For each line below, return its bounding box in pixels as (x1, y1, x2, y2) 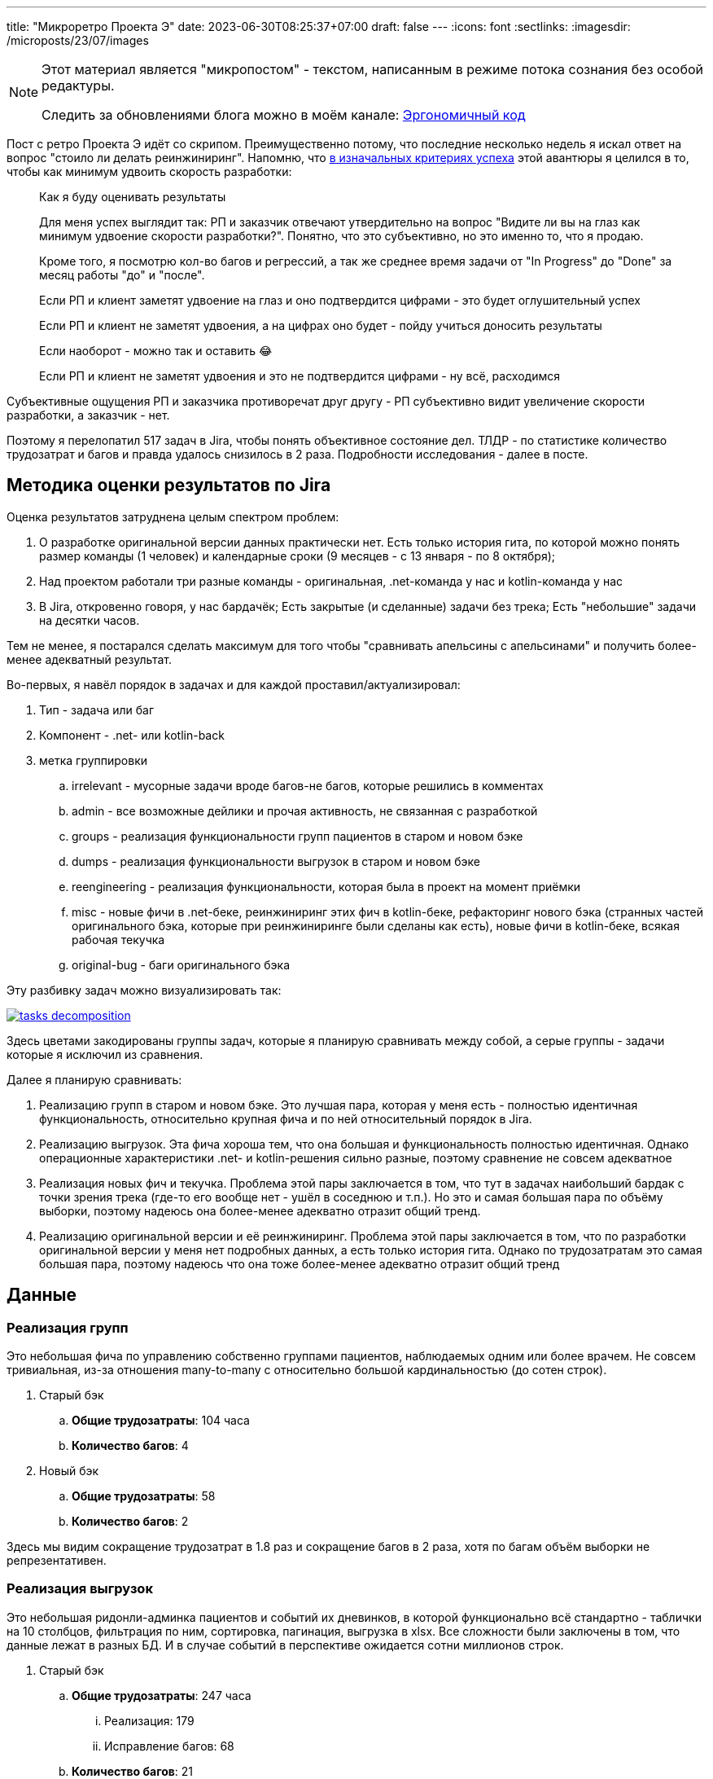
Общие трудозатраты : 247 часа (72, 1688, 252, 1702)
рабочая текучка (72, 932, 165, 947)
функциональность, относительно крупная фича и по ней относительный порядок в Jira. (39, 1111, 532, 1126)
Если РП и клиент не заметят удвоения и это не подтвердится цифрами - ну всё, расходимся (39, 369, 560, 383)
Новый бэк (39, 1464, 99, 1478)
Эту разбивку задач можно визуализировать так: (7, 982, 282, 997)
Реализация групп (7, 1319, 129, 1336)
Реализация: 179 (104, 1713, 195, 1728)
